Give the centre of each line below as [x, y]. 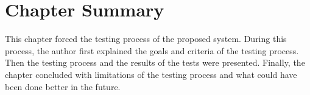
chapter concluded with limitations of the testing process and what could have [151, 74]
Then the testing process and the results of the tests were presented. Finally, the [155, 62]
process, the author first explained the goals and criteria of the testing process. [152, 50]
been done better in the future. [63, 86]
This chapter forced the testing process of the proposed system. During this [146, 39]
